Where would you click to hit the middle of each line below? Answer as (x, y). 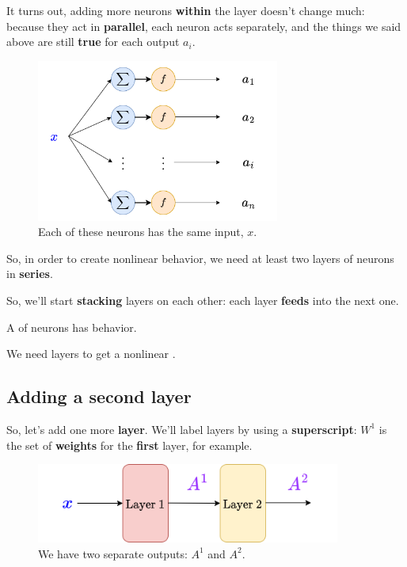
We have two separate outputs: (113, 553)
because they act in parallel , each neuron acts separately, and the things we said (204, 26)
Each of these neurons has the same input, (141, 232)
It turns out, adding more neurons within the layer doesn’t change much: (186, 10)
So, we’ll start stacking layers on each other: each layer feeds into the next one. (203, 300)
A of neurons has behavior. (72, 327)
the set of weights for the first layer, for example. (129, 445)
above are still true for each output (93, 42)
